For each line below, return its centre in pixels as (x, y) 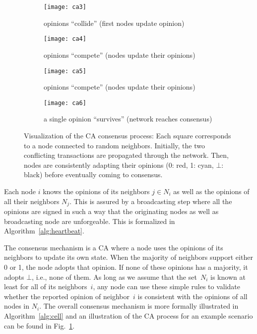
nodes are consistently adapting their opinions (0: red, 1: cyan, (119, 165)
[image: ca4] (65, 39)
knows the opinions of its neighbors (96, 191)
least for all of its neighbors (46, 286)
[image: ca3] (65, 7)
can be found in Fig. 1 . (39, 325)
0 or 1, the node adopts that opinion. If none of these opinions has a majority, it (126, 267)
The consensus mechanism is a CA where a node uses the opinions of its (114, 247)
